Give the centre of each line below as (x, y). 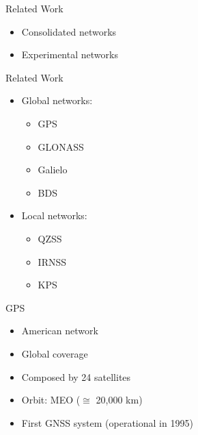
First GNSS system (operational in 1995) (107, 422)
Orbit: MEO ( (51, 400)
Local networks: (54, 215)
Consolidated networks (69, 31)
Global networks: (57, 100)
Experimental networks (70, 54)
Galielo (53, 170)
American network (60, 331)
